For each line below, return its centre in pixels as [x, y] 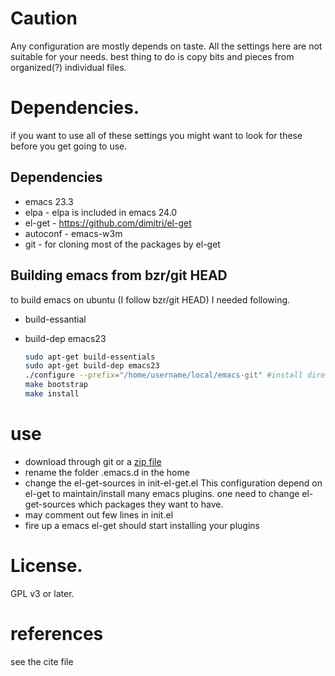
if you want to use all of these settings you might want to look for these [156, 135]
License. [46, 566]
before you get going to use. [69, 146]
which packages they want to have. [150, 504]
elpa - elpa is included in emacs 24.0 [101, 212]
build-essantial [55, 319]
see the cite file [42, 661]
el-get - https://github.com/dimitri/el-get [108, 223]
